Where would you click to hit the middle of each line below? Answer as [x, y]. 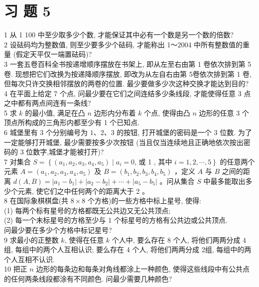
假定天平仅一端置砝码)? [54, 54]
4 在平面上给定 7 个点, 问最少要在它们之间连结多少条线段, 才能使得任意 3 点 [128, 93]
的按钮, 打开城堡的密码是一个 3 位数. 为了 [184, 132]
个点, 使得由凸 [167, 112]
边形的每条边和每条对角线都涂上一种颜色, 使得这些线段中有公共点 [143, 269]
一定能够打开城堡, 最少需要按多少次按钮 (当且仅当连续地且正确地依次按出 [124, 142]
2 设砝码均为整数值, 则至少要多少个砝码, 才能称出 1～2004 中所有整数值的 [124, 44]
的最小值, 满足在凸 [55, 112]
